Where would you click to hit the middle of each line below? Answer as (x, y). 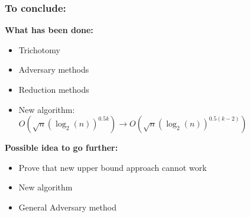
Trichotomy (39, 49)
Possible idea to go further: (61, 148)
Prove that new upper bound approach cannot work (113, 167)
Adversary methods (54, 69)
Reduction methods (54, 89)
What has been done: (49, 30)
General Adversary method (67, 207)
